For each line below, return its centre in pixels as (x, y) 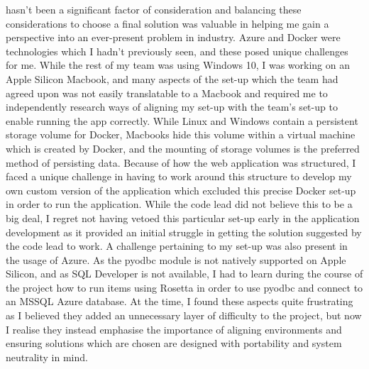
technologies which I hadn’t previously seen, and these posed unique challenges (177, 51)
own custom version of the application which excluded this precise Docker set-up (181, 190)
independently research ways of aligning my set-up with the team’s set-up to (172, 107)
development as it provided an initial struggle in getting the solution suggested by (184, 232)
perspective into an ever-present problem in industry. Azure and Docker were (173, 37)
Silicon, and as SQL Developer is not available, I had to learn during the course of (184, 274)
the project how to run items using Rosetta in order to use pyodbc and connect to (184, 287)
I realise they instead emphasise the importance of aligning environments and (174, 329)
